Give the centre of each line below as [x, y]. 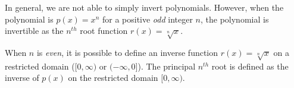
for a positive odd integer [147, 19]
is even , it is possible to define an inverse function [127, 52]
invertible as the [34, 31]
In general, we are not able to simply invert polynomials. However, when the [144, 7]
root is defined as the [250, 66]
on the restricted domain [113, 78]
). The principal [167, 66]
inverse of [22, 78]
